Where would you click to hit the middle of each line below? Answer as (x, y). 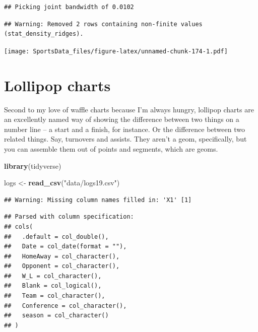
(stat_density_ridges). (44, 34)
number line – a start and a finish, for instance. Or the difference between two (124, 129)
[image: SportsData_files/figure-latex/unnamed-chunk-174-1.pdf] (116, 51)
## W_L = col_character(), (53, 276)
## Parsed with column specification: (69, 217)
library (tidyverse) (33, 165)
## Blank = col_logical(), (53, 286)
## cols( (19, 226)
